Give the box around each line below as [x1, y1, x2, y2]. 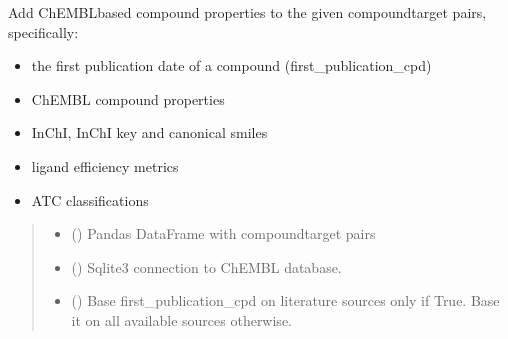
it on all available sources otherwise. [71, 309, 292, 330]
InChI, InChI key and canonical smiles [31, 122, 268, 143]
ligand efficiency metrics [31, 155, 179, 176]
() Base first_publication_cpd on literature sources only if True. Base [71, 290, 500, 311]
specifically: [8, 21, 79, 42]
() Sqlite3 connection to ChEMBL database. [71, 256, 342, 277]
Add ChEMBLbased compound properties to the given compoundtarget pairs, [8, 2, 487, 22]
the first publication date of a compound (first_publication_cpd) [31, 55, 432, 76]
